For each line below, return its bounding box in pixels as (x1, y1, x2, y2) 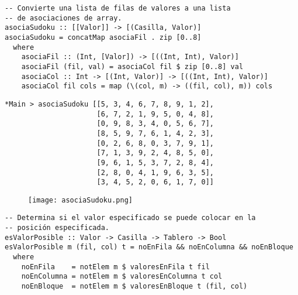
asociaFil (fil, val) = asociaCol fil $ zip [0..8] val (21, 62, 244, 71)
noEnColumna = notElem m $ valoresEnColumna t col (21, 272, 223, 281)
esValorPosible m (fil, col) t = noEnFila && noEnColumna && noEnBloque (5, 243, 293, 252)
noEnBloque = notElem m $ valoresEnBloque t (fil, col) (21, 282, 248, 291)
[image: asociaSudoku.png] (28, 195, 133, 204)
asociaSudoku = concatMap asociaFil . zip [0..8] (5, 33, 202, 42)
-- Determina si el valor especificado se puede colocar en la (5, 214, 256, 222)
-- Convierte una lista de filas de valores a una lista (5, 4, 231, 12)
